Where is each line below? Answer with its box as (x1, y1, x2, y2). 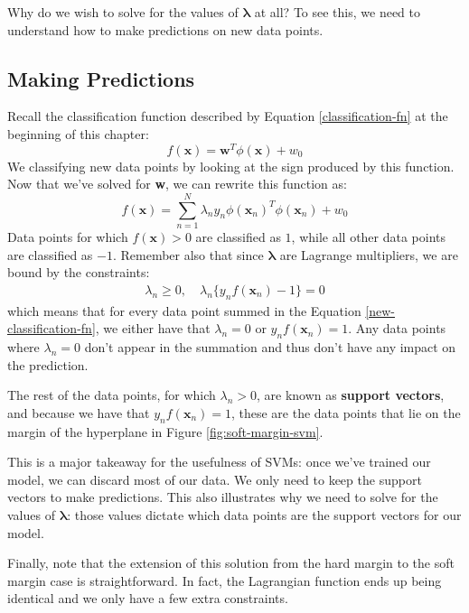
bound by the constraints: (7, 263, 150, 282)
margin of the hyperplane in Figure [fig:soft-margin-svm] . (7, 422, 324, 441)
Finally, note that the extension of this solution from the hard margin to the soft (7, 553, 455, 572)
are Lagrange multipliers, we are (279, 245, 458, 264)
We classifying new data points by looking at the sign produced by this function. (7, 156, 455, 175)
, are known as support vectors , (257, 385, 445, 404)
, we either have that (95, 319, 211, 338)
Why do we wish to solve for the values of (7, 3, 239, 21)
